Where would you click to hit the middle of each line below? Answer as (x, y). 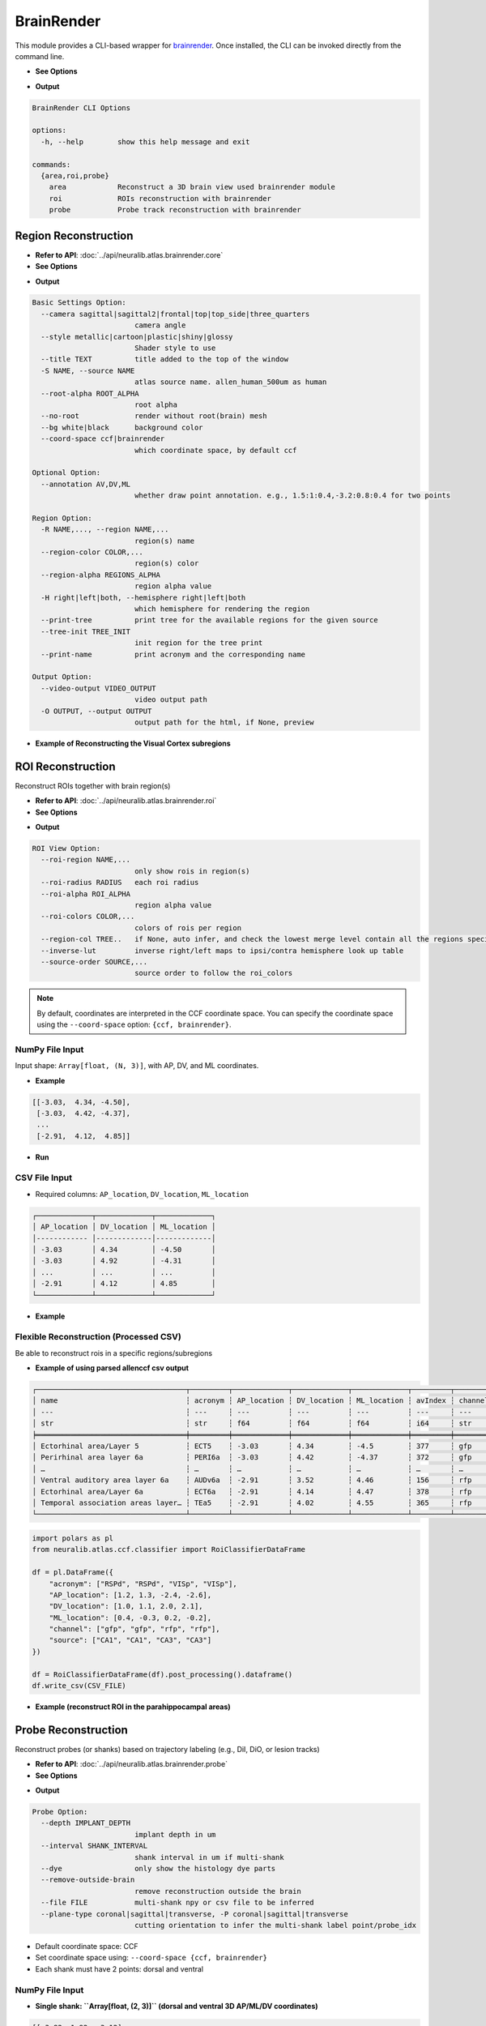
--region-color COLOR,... (92, 552)
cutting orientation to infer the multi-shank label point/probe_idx (275, 1925)
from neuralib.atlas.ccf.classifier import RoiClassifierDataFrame (169, 1549)
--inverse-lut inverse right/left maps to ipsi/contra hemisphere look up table (222, 951)
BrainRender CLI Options (81, 108)
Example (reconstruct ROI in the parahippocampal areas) (133, 1707)
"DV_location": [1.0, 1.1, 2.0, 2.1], (126, 1606)
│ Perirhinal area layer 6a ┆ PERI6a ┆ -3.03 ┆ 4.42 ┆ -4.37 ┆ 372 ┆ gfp (252, 1458)
